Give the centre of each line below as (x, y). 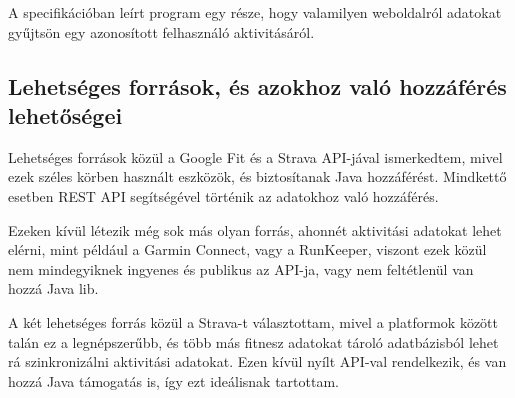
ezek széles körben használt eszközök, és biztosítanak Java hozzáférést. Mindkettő (257, 176)
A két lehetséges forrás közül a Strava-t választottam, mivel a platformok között (253, 321)
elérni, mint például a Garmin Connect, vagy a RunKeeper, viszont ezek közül (247, 249)
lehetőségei (65, 114)
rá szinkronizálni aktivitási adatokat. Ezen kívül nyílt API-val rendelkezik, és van (257, 361)
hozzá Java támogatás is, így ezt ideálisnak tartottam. (173, 380)
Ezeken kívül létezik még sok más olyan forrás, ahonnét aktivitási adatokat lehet (255, 229)
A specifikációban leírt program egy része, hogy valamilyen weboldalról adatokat (255, 12)
